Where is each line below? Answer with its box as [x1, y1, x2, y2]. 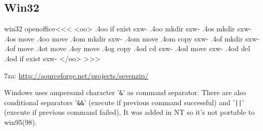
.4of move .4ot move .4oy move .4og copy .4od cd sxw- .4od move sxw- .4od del [4, 43, 250, 54]
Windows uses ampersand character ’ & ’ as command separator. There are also [4, 87, 246, 98]
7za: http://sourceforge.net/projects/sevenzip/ [4, 70, 149, 80]
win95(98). [4, 117, 37, 127]
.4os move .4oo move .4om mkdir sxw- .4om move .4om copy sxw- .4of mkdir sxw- [4, 33, 259, 43]
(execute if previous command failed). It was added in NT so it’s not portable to [4, 107, 255, 117]
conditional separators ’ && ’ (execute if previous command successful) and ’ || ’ [4, 97, 244, 107]
